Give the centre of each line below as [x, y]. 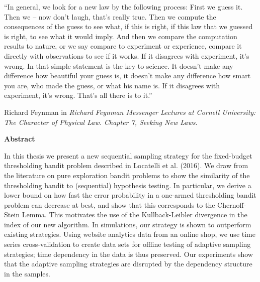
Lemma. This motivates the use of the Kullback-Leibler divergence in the [135, 215]
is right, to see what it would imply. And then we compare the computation [121, 36]
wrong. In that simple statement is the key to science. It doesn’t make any [119, 65]
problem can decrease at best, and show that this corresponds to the [110, 204]
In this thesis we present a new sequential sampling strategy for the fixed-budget [128, 155]
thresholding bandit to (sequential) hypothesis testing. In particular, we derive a [128, 185]
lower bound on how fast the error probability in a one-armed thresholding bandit [130, 195]
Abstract [20, 139]
